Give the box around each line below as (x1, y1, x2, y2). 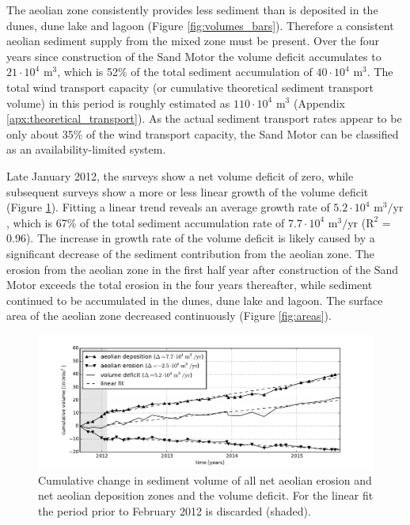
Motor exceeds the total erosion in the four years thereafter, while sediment (6, 276, 373, 293)
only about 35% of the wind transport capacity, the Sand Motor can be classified (6, 125, 399, 142)
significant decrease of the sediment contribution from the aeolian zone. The (6, 245, 375, 261)
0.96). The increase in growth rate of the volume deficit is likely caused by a (6, 230, 375, 246)
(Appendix (293, 94, 345, 111)
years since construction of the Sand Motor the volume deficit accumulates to (6, 48, 382, 64)
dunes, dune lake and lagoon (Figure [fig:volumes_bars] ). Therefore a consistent (6, 17, 394, 33)
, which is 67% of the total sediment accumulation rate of (6, 214, 285, 230)
